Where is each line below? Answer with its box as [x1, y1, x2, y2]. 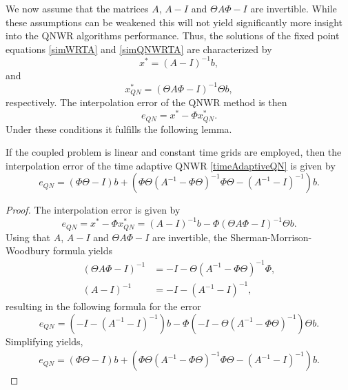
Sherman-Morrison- [230, 229, 312, 244]
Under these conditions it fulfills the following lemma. [6, 121, 232, 136]
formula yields [52, 243, 112, 258]
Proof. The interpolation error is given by [6, 203, 181, 217]
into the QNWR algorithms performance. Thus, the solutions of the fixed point [6, 28, 340, 43]
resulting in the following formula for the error [6, 299, 201, 314]
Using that [6, 229, 51, 244]
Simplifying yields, [6, 333, 83, 348]
